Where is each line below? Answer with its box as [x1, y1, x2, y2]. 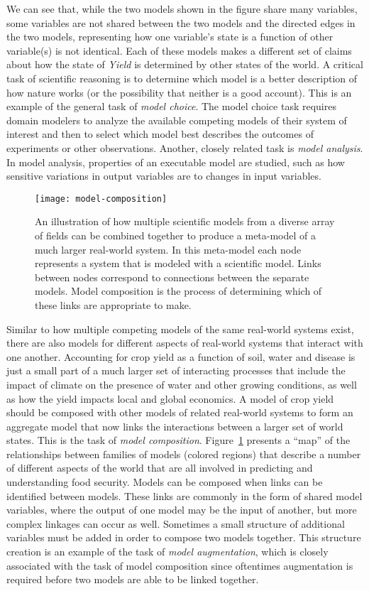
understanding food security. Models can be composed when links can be [6, 475, 323, 489]
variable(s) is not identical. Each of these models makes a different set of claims [6, 43, 352, 58]
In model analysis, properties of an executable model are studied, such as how [6, 154, 345, 169]
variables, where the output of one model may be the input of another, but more [6, 502, 357, 517]
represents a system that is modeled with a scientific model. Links [35, 256, 321, 271]
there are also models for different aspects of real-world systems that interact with [6, 335, 363, 350]
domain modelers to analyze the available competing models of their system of [6, 112, 347, 127]
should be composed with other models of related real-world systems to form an [6, 405, 353, 420]
